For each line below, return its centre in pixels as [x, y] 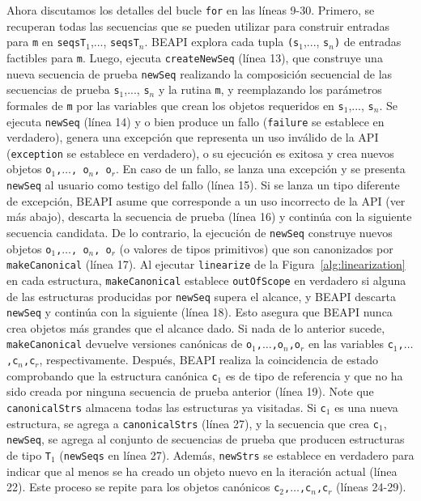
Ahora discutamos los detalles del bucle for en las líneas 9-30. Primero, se [191, 10]
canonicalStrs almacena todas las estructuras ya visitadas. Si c [166, 408]
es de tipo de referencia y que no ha [314, 375]
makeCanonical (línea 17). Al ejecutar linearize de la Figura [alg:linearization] [206, 264]
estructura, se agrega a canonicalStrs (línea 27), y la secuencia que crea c [193, 423]
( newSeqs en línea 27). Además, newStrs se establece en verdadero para [237, 455]
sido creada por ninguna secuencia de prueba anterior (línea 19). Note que [190, 391]
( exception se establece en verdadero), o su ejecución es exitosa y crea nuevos [200, 153]
